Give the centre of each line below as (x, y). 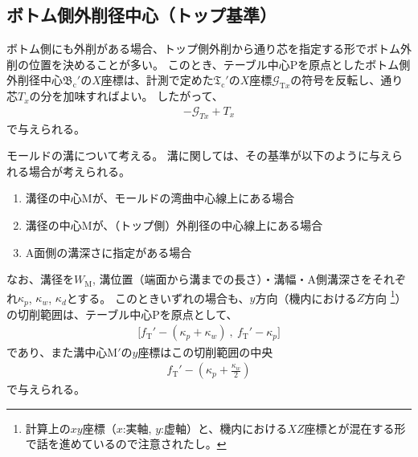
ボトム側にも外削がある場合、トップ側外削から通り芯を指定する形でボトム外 (209, 49)
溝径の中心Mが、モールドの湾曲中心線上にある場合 (160, 198)
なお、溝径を (40, 279)
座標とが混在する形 (355, 428)
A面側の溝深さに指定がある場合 (109, 252)
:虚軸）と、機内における (224, 428)
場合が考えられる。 (79, 171)
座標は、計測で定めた (157, 80)
